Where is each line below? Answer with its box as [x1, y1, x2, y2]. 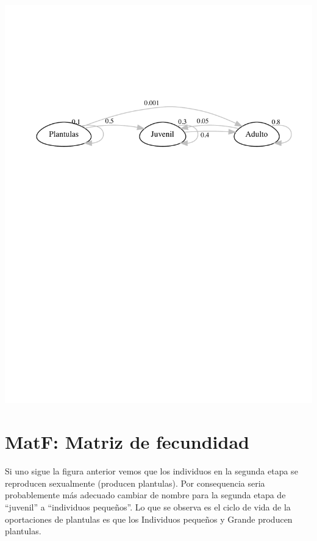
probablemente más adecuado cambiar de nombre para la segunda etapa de [5, 488, 286, 501]
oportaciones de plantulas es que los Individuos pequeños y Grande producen [5, 512, 293, 525]
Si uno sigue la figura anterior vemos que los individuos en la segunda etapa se [5, 465, 298, 477]
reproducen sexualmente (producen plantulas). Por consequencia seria [5, 476, 265, 489]
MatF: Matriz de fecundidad [5, 429, 249, 454]
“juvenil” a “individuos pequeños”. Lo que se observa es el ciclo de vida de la [5, 500, 291, 513]
